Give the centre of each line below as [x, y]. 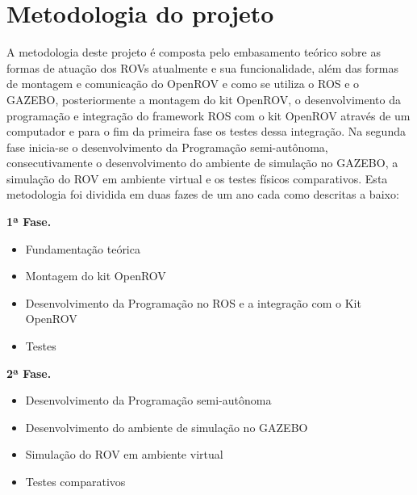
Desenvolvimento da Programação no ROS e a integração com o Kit [193, 302]
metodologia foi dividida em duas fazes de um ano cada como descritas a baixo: [203, 194]
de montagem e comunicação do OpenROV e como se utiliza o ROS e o [183, 84]
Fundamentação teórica [83, 248]
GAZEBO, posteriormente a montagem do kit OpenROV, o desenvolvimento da [204, 99]
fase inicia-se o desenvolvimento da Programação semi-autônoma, [167, 147]
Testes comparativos [75, 481]
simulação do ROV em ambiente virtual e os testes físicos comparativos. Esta [197, 178]
